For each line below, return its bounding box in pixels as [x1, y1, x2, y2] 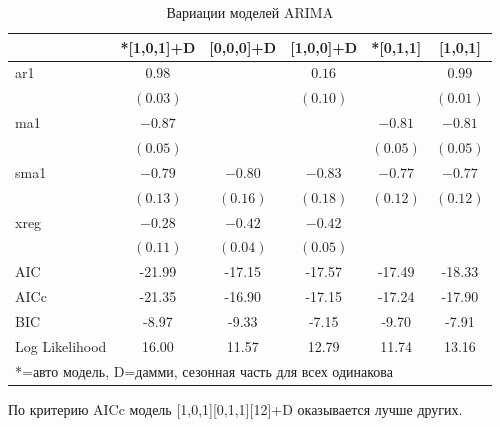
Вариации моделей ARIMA [166, 2, 334, 22]
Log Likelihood [15, 335, 107, 356]
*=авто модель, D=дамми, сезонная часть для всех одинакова [15, 360, 393, 381]
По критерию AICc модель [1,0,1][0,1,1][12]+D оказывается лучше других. [8, 398, 463, 419]
